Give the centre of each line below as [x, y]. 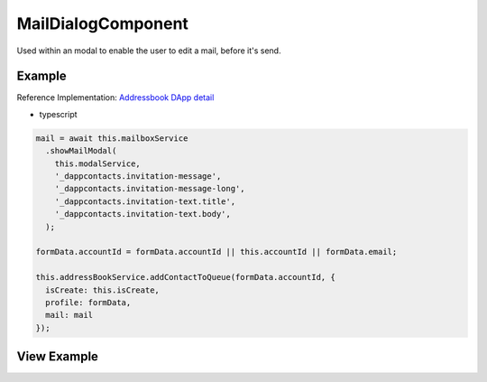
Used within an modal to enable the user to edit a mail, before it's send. [149, 51]
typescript [58, 114]
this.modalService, [98, 163]
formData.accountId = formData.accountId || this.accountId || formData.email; [216, 252]
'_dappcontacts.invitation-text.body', [143, 214]
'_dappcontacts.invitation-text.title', [145, 201]
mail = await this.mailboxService [112, 138]
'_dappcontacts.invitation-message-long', [150, 189]
